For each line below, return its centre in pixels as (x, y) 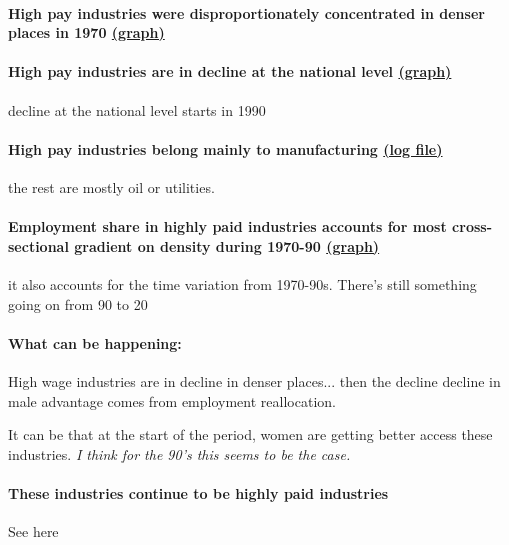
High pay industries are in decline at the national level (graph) (230, 71)
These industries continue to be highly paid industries (198, 492)
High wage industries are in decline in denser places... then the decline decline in (254, 380)
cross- (472, 226)
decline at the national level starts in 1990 (137, 109)
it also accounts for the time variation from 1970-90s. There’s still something (242, 283)
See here (33, 531)
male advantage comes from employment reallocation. (172, 400)
